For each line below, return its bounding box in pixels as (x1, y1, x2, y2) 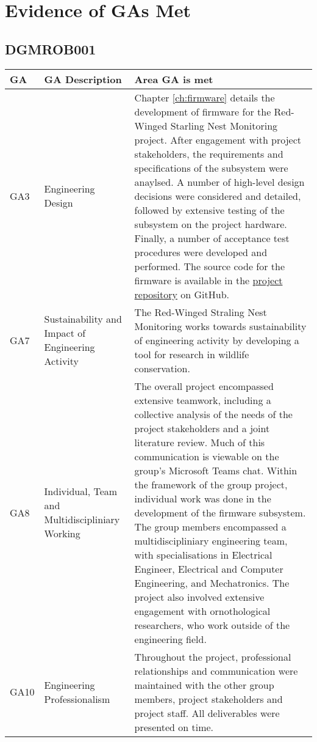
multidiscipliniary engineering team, (134, 533, 288, 548)
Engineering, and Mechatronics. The (134, 575, 290, 590)
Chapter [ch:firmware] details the (134, 90, 275, 105)
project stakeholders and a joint (134, 421, 270, 435)
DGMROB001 (5, 39, 96, 58)
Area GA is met (134, 72, 213, 86)
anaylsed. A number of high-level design (134, 174, 305, 189)
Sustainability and (44, 312, 122, 326)
